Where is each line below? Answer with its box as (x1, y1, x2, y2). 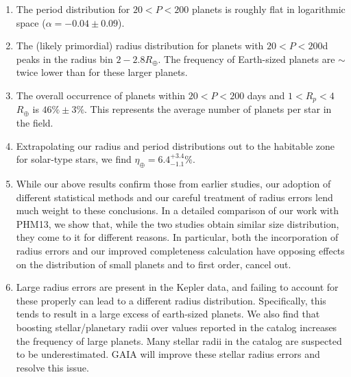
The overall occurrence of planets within (16, 88, 186, 102)
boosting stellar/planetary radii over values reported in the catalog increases (16, 320, 337, 334)
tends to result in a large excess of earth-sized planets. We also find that (16, 307, 320, 321)
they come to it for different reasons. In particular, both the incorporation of (16, 230, 339, 244)
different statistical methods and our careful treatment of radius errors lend (16, 190, 333, 204)
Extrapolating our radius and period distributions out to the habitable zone (16, 138, 335, 153)
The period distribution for (16, 2, 130, 16)
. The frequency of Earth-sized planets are (158, 51, 335, 66)
